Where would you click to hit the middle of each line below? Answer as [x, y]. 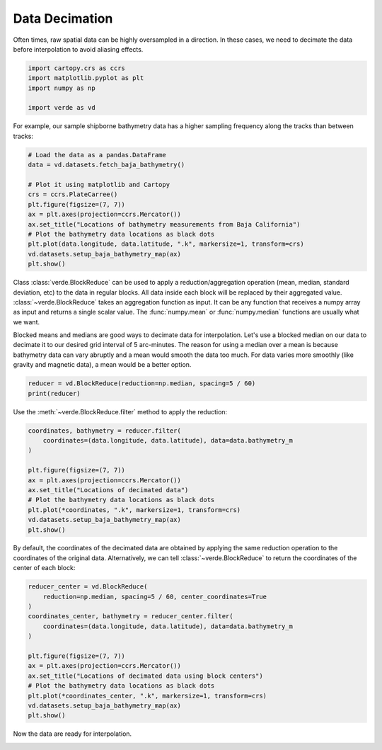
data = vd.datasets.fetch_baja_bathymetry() [106, 165]
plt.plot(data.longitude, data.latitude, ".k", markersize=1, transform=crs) [166, 244]
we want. [27, 322]
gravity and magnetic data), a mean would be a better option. [102, 365]
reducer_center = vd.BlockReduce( [88, 587]
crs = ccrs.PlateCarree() [73, 194]
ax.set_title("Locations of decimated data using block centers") [145, 676]
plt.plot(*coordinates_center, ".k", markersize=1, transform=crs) [147, 695]
